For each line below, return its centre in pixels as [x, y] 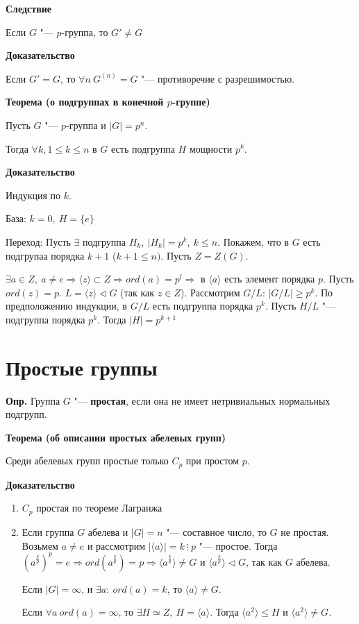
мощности [211, 148]
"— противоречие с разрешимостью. [218, 78]
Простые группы [82, 367]
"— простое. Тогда [238, 545]
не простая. [305, 531]
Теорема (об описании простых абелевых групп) [116, 437]
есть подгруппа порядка [203, 306]
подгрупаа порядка [45, 255]
